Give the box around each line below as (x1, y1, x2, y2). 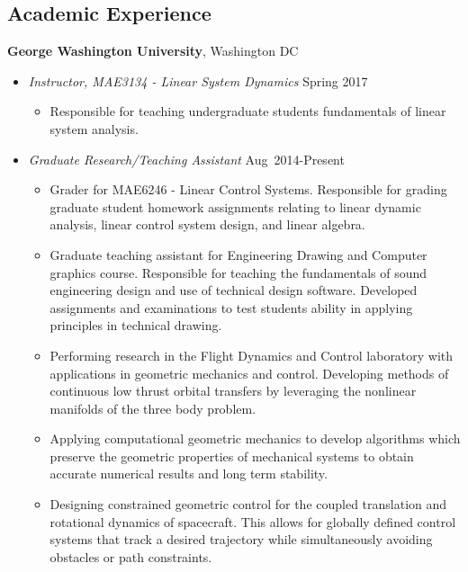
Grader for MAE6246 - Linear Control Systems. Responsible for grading (49, 180, 447, 199)
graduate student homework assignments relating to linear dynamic (49, 197, 421, 216)
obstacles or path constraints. (49, 547, 212, 566)
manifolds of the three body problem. (49, 398, 256, 417)
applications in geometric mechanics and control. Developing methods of (49, 363, 449, 382)
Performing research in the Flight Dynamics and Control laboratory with (49, 345, 454, 364)
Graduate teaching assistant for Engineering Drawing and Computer (49, 245, 427, 264)
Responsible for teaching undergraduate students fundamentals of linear (49, 102, 446, 121)
